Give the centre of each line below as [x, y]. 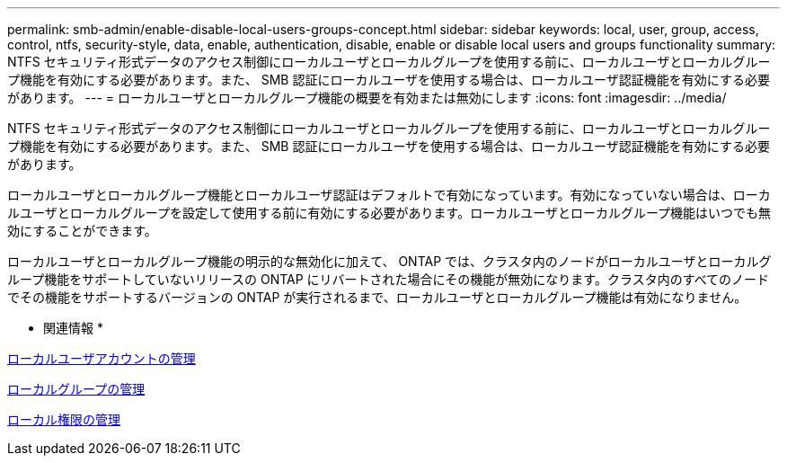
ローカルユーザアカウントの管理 [102, 358]
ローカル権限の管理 [64, 419]
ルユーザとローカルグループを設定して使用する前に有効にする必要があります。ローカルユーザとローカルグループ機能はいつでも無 [389, 213]
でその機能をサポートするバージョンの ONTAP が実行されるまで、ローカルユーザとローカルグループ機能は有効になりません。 [377, 297]
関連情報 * [73, 328]
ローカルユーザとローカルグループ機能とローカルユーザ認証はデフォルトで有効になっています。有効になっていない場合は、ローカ [389, 195]
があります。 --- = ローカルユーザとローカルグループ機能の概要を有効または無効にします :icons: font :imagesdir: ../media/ [367, 98]
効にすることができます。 [82, 231]
